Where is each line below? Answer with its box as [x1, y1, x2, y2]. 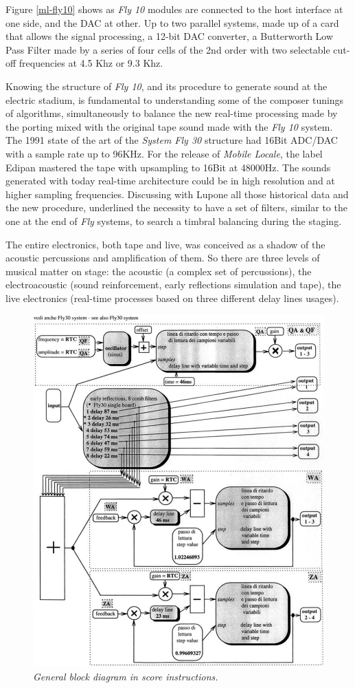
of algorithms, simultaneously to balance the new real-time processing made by [5, 106, 338, 120]
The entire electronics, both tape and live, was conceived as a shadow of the [5, 237, 325, 251]
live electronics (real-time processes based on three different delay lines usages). [5, 290, 339, 305]
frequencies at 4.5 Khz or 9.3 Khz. [19, 56, 163, 70]
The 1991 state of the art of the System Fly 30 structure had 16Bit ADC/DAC [5, 133, 338, 147]
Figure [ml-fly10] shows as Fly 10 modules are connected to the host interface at [5, 2, 343, 16]
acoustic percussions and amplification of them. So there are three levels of [5, 250, 320, 265]
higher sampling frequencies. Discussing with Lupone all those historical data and [5, 186, 349, 201]
